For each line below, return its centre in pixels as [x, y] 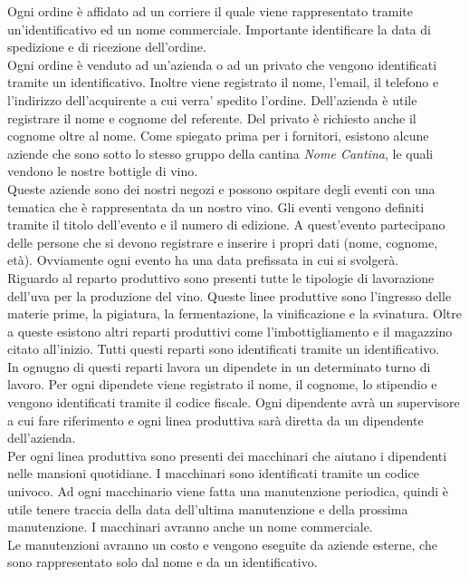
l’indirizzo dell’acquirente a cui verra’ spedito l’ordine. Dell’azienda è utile [212, 99]
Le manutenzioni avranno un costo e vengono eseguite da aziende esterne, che [222, 544]
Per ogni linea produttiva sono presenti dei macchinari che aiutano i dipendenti [227, 455]
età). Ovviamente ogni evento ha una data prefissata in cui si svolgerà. [203, 260]
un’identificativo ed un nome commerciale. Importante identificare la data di [219, 29]
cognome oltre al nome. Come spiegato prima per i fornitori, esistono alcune [218, 136]
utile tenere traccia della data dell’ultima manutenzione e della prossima [208, 509]
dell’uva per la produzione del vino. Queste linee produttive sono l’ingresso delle [230, 295]
